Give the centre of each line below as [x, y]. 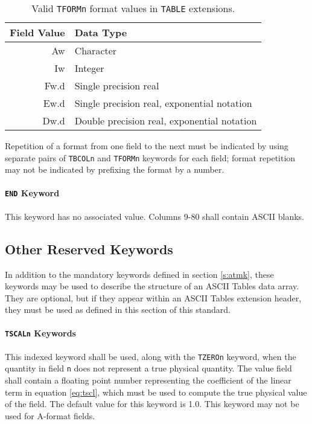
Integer [89, 68]
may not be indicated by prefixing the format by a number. [115, 169]
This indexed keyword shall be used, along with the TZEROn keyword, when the [151, 356]
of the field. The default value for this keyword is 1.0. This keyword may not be [152, 404]
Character [96, 50]
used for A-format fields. [50, 415]
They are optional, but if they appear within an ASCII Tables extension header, [153, 297]
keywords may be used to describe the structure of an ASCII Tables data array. [152, 286]
